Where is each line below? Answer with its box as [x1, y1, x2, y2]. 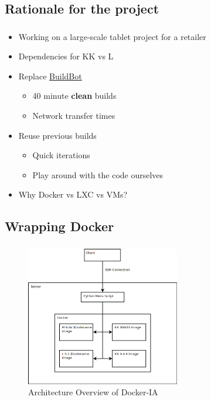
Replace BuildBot [18, 69, 82, 82]
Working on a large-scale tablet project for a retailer [18, 30, 206, 42]
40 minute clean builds [32, 89, 117, 102]
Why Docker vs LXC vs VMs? [18, 188, 128, 201]
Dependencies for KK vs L [18, 50, 114, 62]
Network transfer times [32, 109, 115, 122]
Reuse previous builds [18, 129, 97, 141]
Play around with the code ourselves [32, 168, 164, 181]
